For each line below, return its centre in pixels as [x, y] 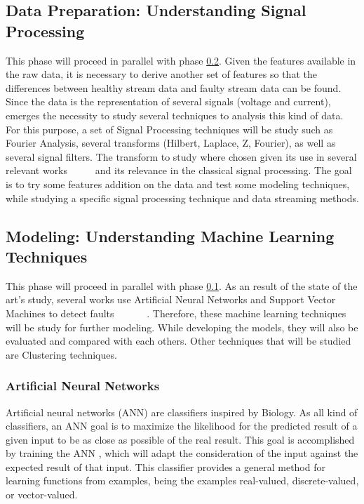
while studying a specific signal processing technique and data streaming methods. [182, 198]
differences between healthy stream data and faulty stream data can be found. [174, 87]
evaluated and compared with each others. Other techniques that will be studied [178, 341]
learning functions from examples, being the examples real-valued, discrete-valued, [182, 480]
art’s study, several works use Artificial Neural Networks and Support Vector [171, 299]
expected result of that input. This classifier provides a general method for [166, 466]
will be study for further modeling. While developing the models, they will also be [182, 327]
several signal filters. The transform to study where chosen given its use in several [181, 156]
